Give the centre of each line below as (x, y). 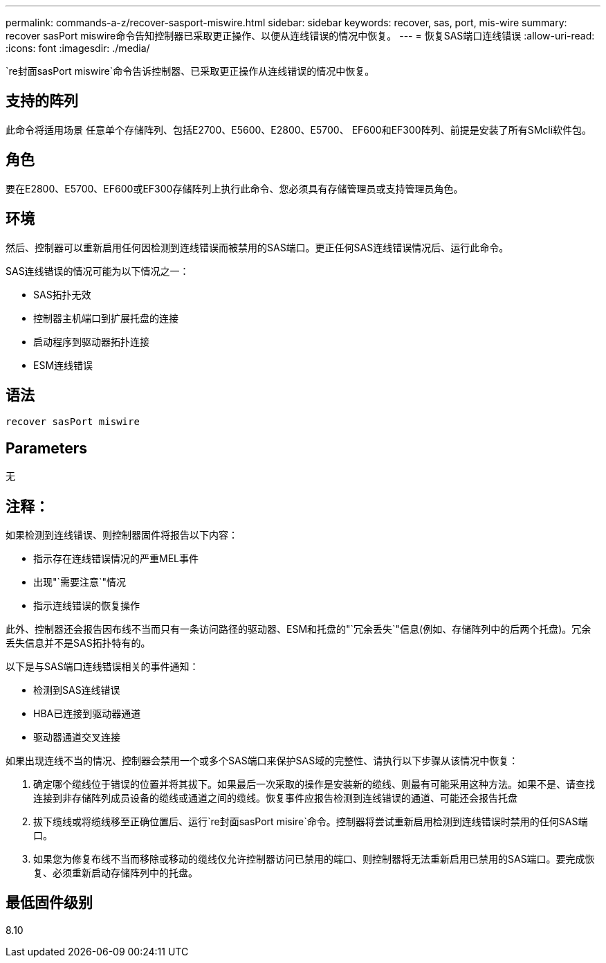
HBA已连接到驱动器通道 (87, 714)
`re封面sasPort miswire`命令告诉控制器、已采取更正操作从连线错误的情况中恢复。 (190, 71)
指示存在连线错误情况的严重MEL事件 (116, 559)
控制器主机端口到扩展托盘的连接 (106, 318)
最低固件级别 (49, 903)
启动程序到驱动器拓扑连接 (91, 341)
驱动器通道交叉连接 (77, 737)
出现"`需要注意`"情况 (80, 582)
